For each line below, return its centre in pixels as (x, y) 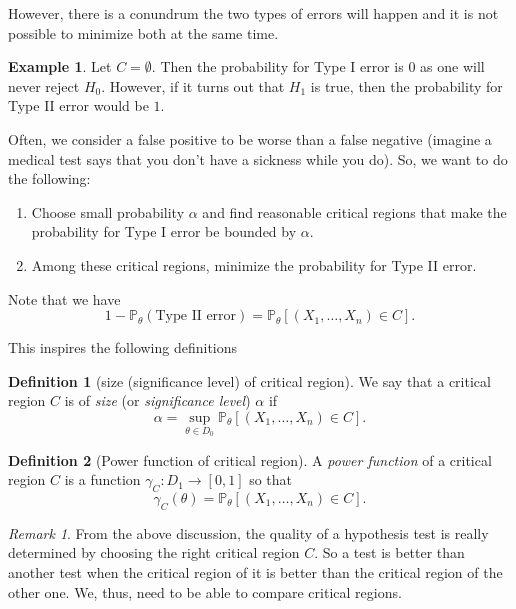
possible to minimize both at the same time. (143, 32)
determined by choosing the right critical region (154, 552)
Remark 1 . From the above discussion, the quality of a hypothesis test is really (248, 532)
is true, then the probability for (406, 85)
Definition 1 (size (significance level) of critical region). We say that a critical (249, 380)
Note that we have (64, 298)
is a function (102, 479)
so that (271, 479)
